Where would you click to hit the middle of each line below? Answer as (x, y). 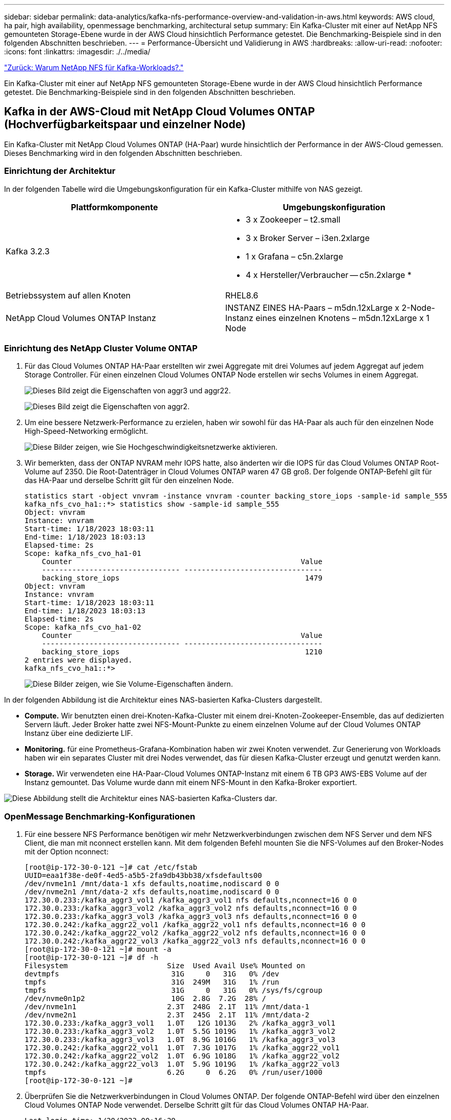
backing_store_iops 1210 (182, 652)
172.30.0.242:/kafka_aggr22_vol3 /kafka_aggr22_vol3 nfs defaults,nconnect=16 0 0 (195, 941)
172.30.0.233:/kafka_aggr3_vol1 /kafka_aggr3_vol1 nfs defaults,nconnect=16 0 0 (191, 900)
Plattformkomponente (114, 207)
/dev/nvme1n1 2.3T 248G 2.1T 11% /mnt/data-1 (167, 1007)
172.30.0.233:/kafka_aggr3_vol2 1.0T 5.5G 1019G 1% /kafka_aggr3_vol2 (180, 1032)
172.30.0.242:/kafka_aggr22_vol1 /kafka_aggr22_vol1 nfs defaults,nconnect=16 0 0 (195, 925)
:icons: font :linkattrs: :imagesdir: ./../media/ (77, 52)
